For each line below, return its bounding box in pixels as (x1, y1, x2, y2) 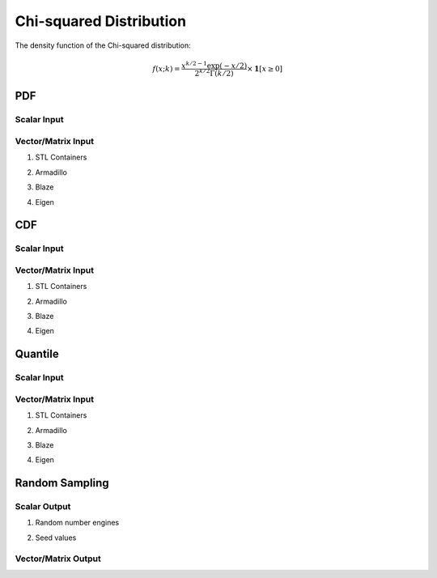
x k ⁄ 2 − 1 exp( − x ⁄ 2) (180, 59, 248, 70)
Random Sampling (15, 476, 109, 490)
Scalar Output (15, 501, 71, 512)
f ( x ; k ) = (152, 64, 180, 73)
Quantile (15, 347, 60, 361)
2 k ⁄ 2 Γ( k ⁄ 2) (194, 67, 234, 79)
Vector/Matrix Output (15, 553, 101, 564)
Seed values (35, 533, 77, 542)
